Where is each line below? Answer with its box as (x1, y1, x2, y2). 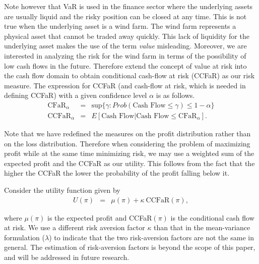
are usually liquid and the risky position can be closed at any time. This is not (4, 11, 247, 21)
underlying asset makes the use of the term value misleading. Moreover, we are (4, 40, 247, 51)
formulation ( (4, 232, 45, 242)
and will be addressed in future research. (4, 251, 129, 262)
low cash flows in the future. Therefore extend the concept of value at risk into (4, 60, 247, 71)
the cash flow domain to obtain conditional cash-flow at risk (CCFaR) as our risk (4, 70, 255, 81)
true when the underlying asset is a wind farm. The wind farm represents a (4, 21, 236, 31)
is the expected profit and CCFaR (47, 212, 152, 223)
